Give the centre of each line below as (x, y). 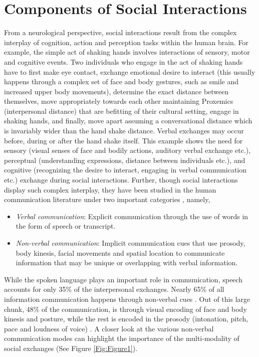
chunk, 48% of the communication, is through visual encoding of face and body (125, 309)
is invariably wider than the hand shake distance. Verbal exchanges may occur (124, 131)
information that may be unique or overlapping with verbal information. (127, 262)
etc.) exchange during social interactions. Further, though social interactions (121, 180)
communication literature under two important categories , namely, (107, 199)
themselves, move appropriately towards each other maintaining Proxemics (119, 101)
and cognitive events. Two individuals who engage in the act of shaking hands (123, 61)
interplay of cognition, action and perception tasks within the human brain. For (126, 42)
